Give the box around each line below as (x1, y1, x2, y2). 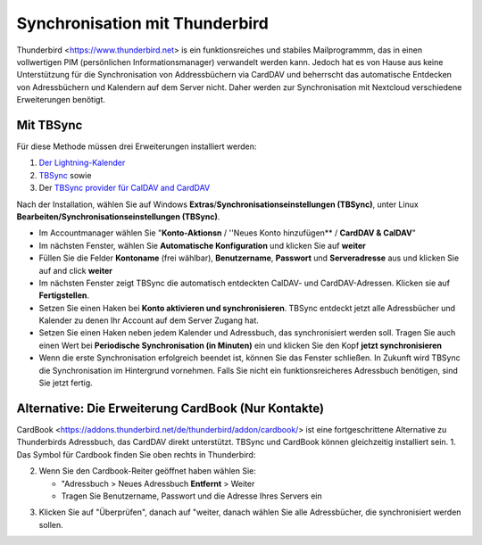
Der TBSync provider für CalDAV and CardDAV (38, 183, 211, 194)
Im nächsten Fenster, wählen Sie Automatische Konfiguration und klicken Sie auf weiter (38, 240, 366, 251)
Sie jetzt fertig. (38, 377, 93, 388)
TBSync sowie (38, 169, 92, 180)
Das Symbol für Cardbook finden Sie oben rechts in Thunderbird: (16, 449, 256, 459)
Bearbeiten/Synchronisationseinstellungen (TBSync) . (16, 211, 220, 222)
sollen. (38, 519, 64, 530)
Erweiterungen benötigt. (16, 95, 106, 105)
